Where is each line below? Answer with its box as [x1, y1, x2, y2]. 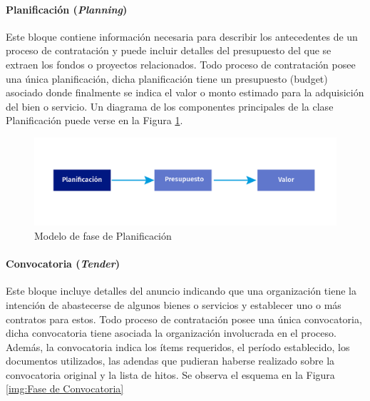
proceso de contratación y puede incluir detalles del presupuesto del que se [6, 43, 332, 58]
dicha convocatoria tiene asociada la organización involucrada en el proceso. [6, 325, 336, 340]
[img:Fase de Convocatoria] [6, 381, 124, 396]
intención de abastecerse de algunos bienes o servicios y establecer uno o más [6, 297, 341, 312]
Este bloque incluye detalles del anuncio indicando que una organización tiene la [6, 283, 356, 298]
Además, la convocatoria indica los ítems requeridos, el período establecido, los [6, 339, 350, 354]
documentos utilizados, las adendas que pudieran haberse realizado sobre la [6, 353, 335, 368]
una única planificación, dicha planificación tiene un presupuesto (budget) [6, 71, 328, 86]
